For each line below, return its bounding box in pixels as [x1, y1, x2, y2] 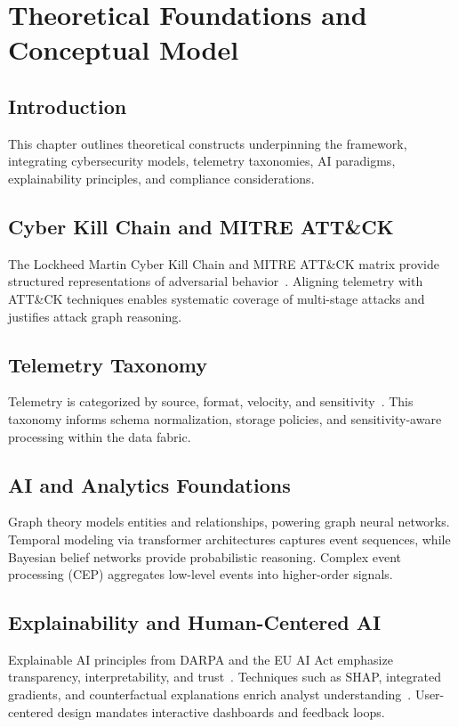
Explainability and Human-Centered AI [8, 609, 382, 636]
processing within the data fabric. [8, 427, 191, 445]
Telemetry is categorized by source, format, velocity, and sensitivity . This [8, 392, 414, 411]
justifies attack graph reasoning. [8, 306, 182, 325]
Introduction [8, 92, 127, 119]
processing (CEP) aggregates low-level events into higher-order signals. [8, 565, 393, 584]
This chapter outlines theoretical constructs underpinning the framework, [8, 134, 407, 152]
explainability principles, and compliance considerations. [8, 168, 315, 187]
